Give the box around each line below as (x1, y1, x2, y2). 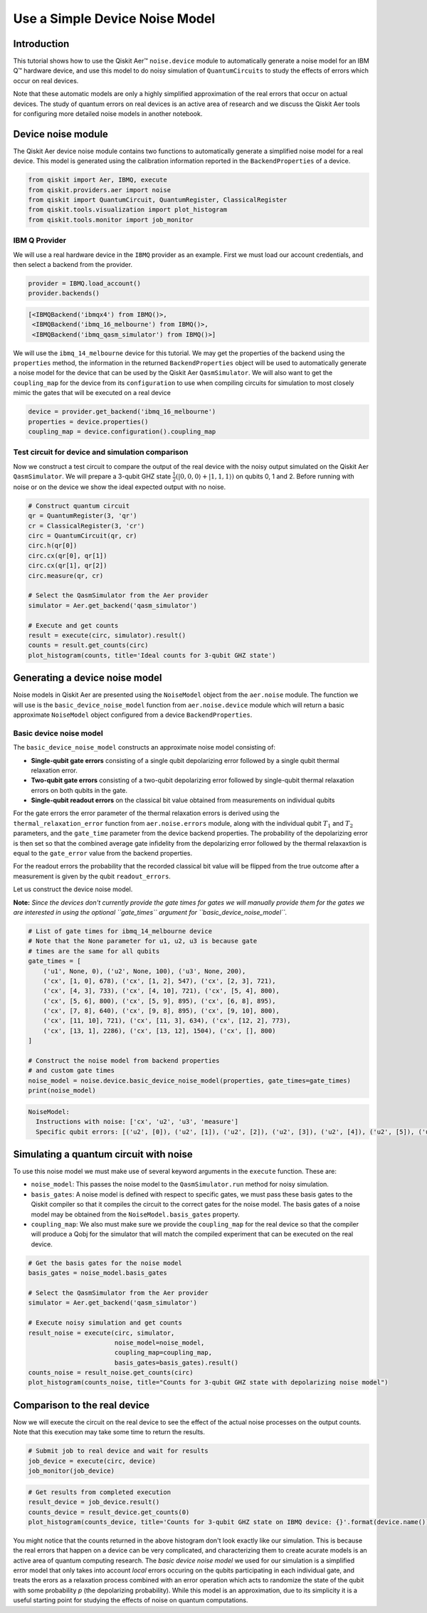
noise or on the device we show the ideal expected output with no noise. (13, 483, 226, 491)
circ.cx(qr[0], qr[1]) (28, 552, 107, 559)
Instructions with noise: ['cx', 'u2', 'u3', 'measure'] (36, 1118, 238, 1126)
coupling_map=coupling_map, (114, 1349, 213, 1357)
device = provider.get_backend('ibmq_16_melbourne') (28, 408, 216, 416)
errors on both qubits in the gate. (31, 786, 128, 794)
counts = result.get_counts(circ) (28, 641, 149, 649)
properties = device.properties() (28, 417, 149, 426)
